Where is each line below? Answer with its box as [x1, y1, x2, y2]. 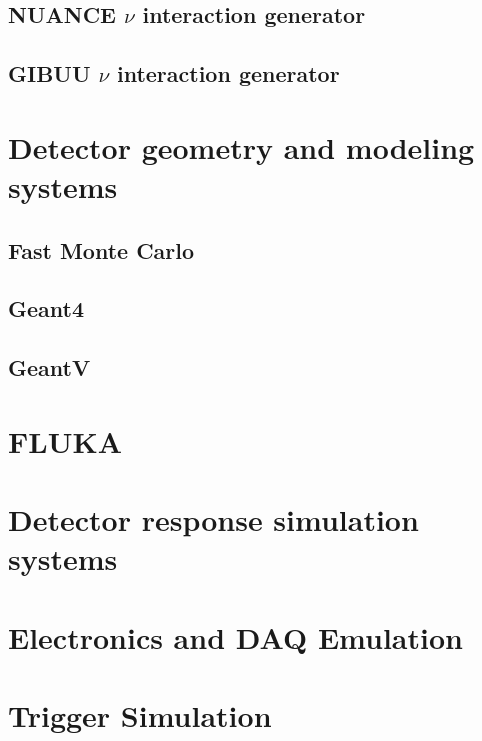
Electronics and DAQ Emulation [8, 616, 463, 657]
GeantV [8, 352, 91, 383]
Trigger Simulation [8, 694, 272, 735]
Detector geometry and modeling [8, 126, 475, 167]
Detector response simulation [8, 499, 419, 540]
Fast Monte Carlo [8, 234, 195, 265]
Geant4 [8, 293, 84, 324]
